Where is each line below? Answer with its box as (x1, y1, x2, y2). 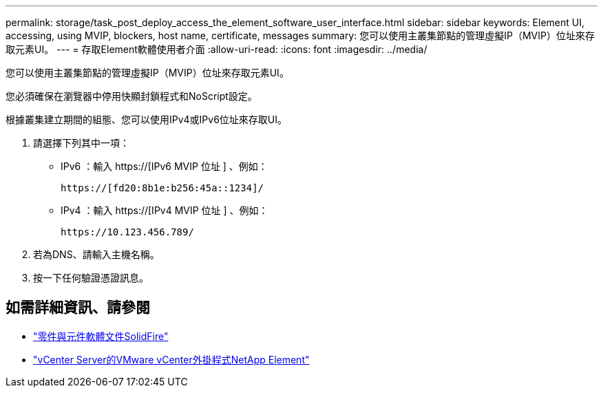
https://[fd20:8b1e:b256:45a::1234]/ (61, 182, 264, 193)
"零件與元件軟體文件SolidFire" (33, 330, 169, 342)
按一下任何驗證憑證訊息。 (33, 272, 149, 284)
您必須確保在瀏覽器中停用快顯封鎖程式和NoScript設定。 (6, 90, 257, 102)
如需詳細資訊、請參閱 (6, 299, 150, 317)
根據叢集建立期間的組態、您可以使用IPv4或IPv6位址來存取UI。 (6, 114, 288, 125)
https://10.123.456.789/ (61, 226, 194, 237)
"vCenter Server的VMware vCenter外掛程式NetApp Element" (33, 353, 310, 365)
